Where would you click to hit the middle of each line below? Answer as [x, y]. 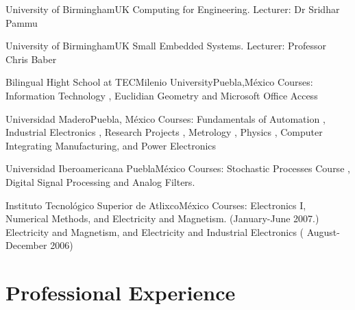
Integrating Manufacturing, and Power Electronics [111, 145]
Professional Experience [121, 293]
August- [323, 231]
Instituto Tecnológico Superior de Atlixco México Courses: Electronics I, [156, 205]
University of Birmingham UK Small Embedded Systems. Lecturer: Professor [166, 46]
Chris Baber [31, 59]
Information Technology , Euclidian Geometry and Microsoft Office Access [162, 95]
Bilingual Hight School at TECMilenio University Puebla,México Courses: [159, 82]
